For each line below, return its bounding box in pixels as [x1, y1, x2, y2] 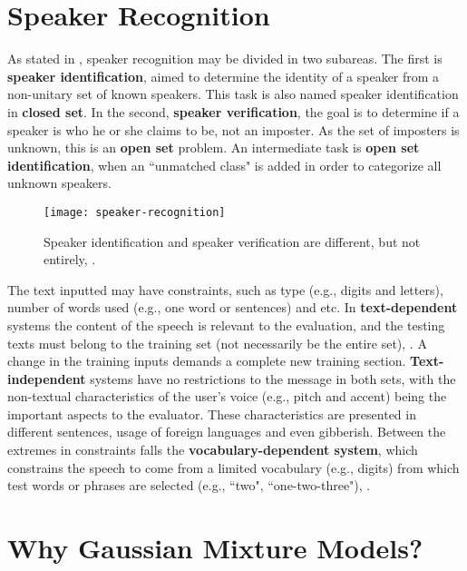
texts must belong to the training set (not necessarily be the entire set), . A [7, 333, 427, 352]
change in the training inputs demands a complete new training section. [7, 351, 406, 370]
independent [7, 369, 86, 388]
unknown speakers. [7, 173, 112, 192]
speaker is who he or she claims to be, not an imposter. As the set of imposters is [7, 120, 460, 139]
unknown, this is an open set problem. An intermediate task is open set [7, 138, 420, 157]
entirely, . [44, 250, 96, 269]
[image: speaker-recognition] [44, 205, 226, 219]
